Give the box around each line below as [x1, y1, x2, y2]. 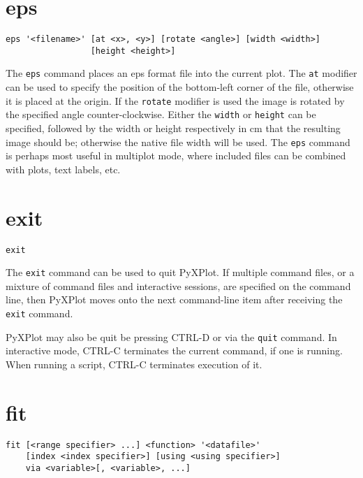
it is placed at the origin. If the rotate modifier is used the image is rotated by [6, 93, 345, 108]
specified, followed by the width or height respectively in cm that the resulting [6, 121, 341, 135]
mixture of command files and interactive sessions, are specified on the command [6, 278, 351, 293]
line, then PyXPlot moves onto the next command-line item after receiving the [6, 292, 343, 307]
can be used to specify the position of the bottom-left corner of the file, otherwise [6, 80, 354, 94]
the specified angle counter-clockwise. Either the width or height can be [6, 107, 316, 122]
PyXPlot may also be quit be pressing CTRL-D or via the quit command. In [6, 329, 337, 344]
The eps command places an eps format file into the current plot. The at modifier [6, 66, 357, 80]
